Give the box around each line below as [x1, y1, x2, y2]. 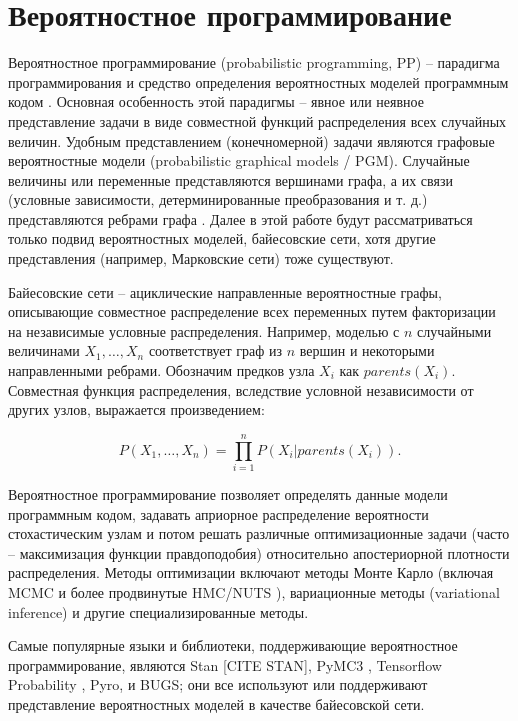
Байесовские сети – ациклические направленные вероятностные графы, [8, 281, 442, 302]
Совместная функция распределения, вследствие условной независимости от [8, 379, 474, 400]
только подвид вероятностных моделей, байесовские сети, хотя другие [8, 228, 436, 249]
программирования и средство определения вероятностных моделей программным [8, 71, 509, 92]
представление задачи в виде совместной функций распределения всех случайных [8, 110, 507, 131]
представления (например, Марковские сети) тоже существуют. [8, 248, 394, 269]
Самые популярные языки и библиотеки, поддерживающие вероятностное [8, 635, 458, 656]
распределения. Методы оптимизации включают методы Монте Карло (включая [8, 562, 494, 583]
